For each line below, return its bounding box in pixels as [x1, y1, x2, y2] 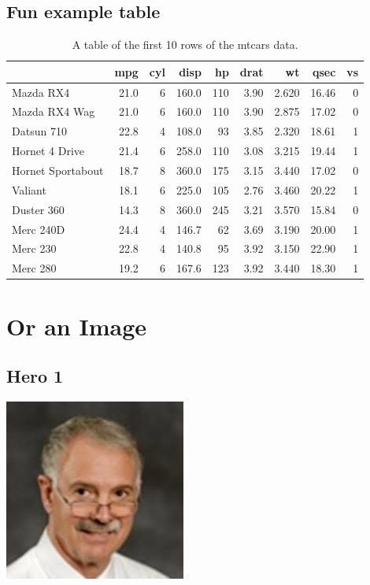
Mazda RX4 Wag [12, 103, 95, 120]
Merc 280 [12, 260, 57, 276]
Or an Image [6, 309, 146, 342]
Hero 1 [6, 364, 64, 388]
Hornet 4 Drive [12, 143, 85, 159]
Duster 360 [12, 201, 65, 217]
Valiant [12, 181, 46, 198]
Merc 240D [12, 220, 65, 237]
